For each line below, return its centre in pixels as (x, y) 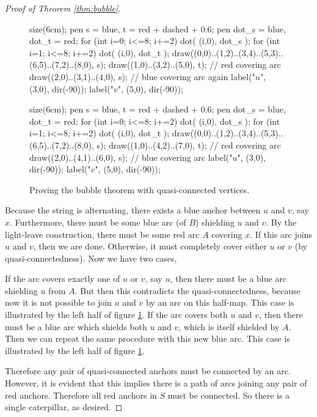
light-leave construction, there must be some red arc (102, 234)
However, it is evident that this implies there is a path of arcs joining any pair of (156, 383)
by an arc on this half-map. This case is (220, 302)
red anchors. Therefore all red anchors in (81, 395)
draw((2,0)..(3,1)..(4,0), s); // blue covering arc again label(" (142, 76)
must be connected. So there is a (229, 395)
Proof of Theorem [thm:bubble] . (63, 8)
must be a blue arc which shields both (76, 326)
